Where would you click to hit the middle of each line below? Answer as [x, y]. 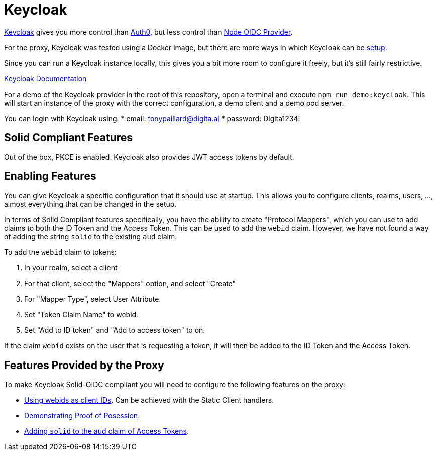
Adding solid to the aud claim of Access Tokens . [106, 431]
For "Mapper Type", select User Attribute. [93, 299]
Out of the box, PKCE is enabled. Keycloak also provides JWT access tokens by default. [149, 157]
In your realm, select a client [71, 268]
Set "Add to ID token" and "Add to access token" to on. [115, 330]
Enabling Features [50, 176]
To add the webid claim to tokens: [60, 252]
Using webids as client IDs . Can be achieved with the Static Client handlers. [149, 400]
